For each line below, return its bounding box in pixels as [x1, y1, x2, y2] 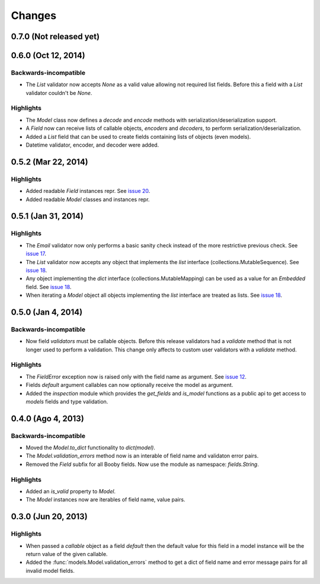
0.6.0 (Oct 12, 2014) [11, 50, 85, 61]
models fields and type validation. [25, 398, 108, 405]
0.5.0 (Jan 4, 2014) [11, 307, 83, 317]
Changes [11, 9, 56, 22]
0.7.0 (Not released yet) [11, 31, 100, 42]
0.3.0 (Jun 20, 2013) [11, 512, 88, 522]
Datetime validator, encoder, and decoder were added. [25, 141, 159, 148]
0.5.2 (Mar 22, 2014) [11, 157, 88, 167]
